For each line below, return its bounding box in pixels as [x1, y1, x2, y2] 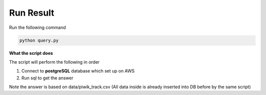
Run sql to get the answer [21, 75, 73, 81]
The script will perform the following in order [9, 59, 100, 65]
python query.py [19, 37, 59, 43]
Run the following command [9, 24, 66, 30]
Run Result [9, 7, 54, 18]
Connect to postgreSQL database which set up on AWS [21, 68, 135, 74]
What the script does [9, 50, 53, 56]
